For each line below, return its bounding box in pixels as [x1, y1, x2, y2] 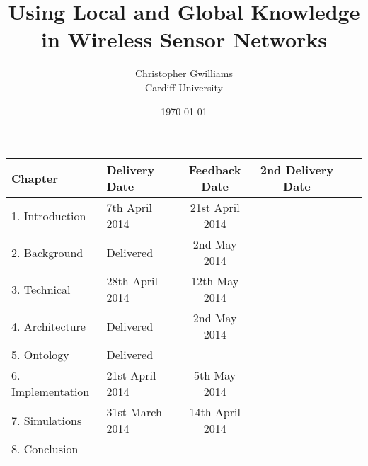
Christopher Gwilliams [134, 66, 233, 81]
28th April [106, 273, 158, 290]
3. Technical [11, 280, 71, 297]
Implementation [11, 383, 90, 400]
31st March [106, 404, 162, 421]
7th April [106, 199, 152, 216]
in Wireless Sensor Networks [40, 25, 327, 54]
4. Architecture [11, 317, 86, 334]
